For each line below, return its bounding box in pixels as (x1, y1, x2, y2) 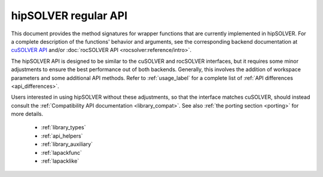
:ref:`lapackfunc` (41, 149, 82, 156)
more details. (11, 111, 44, 118)
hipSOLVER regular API (11, 9, 128, 22)
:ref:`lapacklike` (41, 157, 80, 164)
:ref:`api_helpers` (41, 132, 83, 139)
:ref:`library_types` (41, 124, 86, 131)
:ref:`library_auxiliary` (41, 141, 93, 148)
